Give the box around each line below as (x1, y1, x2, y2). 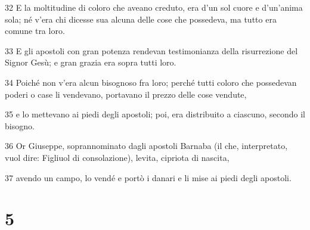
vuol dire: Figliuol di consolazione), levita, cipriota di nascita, (5, 151, 230, 163)
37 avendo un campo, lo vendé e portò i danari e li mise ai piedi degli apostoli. (5, 171, 292, 184)
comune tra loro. (5, 24, 65, 37)
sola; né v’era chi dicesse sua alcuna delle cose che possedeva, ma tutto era (5, 13, 277, 25)
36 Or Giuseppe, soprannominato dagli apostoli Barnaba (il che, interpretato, (5, 139, 288, 152)
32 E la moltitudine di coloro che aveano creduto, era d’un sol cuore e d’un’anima (5, 1, 303, 13)
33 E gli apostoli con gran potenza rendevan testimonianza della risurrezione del (5, 44, 298, 57)
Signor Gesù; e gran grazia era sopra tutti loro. (5, 56, 176, 69)
